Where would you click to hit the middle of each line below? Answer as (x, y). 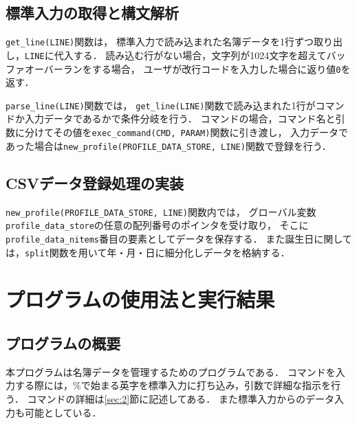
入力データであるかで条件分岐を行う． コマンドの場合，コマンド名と (180, 119)
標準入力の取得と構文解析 (92, 13)
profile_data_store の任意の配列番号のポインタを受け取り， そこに (157, 225)
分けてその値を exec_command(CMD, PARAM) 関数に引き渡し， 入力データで (186, 132)
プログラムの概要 (63, 343)
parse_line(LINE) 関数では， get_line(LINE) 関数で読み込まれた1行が (161, 105)
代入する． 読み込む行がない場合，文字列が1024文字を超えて (190, 55)
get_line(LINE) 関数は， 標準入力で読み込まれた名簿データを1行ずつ (160, 42)
